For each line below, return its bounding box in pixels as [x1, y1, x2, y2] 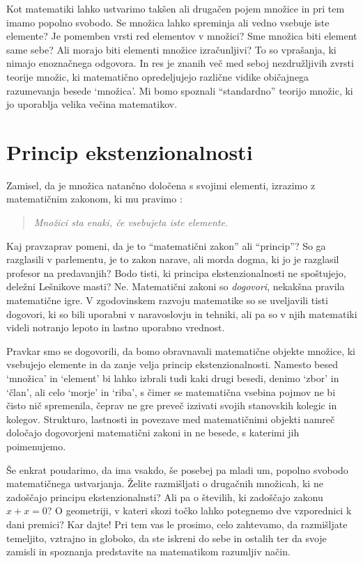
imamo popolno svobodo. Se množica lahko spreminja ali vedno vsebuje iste [6, 15, 330, 29]
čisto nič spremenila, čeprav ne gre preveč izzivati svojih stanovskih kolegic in [6, 398, 337, 413]
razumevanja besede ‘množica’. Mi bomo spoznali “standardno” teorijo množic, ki [6, 83, 353, 97]
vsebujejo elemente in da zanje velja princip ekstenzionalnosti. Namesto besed [6, 357, 339, 372]
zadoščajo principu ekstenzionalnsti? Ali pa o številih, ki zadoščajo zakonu [6, 489, 323, 504]
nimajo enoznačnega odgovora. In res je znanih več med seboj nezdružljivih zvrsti [6, 56, 354, 70]
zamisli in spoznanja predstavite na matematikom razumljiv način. [6, 544, 291, 559]
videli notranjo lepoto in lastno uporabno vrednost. [6, 320, 225, 335]
